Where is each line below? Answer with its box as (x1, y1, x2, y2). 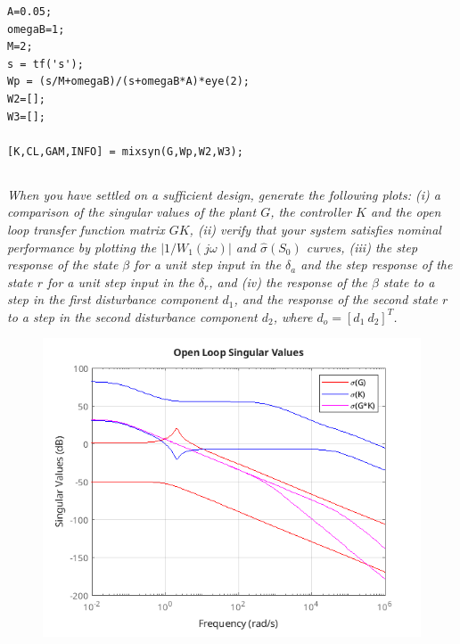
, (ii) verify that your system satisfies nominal (189, 219, 441, 238)
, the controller (270, 202, 352, 221)
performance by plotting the (7, 237, 157, 256)
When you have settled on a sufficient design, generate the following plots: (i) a (7, 185, 440, 203)
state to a (382, 272, 435, 291)
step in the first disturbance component (7, 290, 218, 309)
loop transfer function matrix (7, 219, 165, 238)
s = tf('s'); (7, 57, 84, 70)
